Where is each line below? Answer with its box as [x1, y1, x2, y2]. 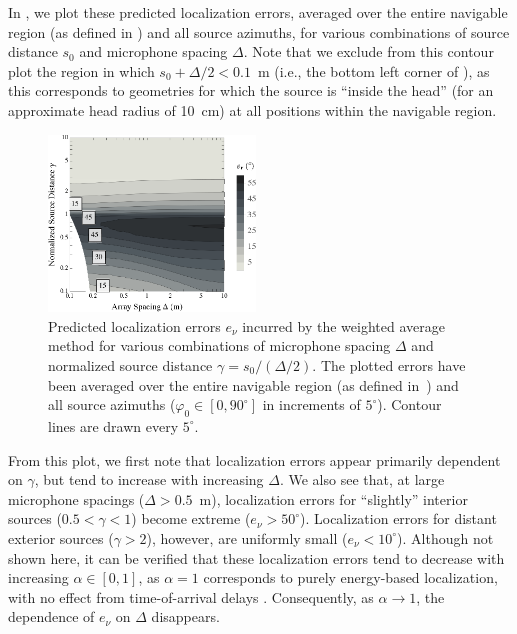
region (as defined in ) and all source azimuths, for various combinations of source [8, 21, 510, 42]
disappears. [151, 606, 220, 627]
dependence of [8, 606, 95, 627]
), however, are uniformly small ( [146, 527, 348, 548]
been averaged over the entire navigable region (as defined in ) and [48, 374, 459, 395]
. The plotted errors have [312, 354, 466, 375]
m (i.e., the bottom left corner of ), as [257, 60, 490, 81]
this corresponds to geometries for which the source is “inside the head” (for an [8, 80, 494, 101]
